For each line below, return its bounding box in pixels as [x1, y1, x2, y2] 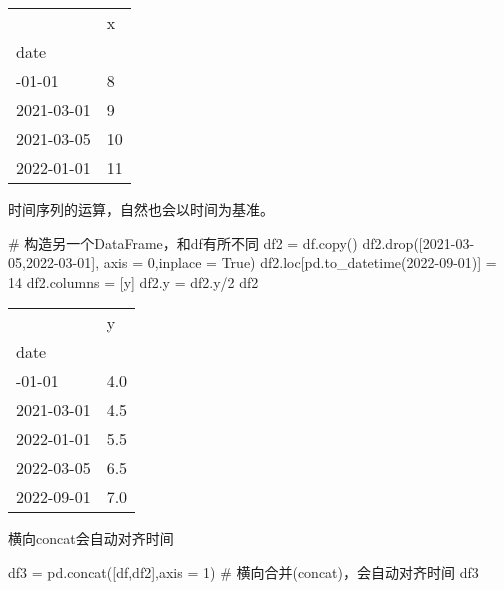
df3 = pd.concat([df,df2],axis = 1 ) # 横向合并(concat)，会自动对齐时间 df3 [8, 561, 479, 582]
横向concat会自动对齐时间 [8, 528, 174, 549]
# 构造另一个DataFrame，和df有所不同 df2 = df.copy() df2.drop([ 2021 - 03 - [8, 232, 475, 253]
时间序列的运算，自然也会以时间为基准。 [8, 199, 274, 219]
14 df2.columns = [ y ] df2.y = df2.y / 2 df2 [8, 271, 259, 292]
